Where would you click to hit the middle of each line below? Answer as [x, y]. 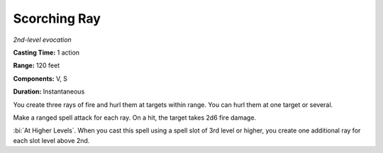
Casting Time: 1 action [46, 52]
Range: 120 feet [37, 66]
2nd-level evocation [43, 40]
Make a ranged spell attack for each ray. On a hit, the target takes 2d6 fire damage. [135, 118]
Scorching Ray [57, 18]
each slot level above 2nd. [51, 140]
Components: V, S [40, 79]
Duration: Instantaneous [49, 91]
